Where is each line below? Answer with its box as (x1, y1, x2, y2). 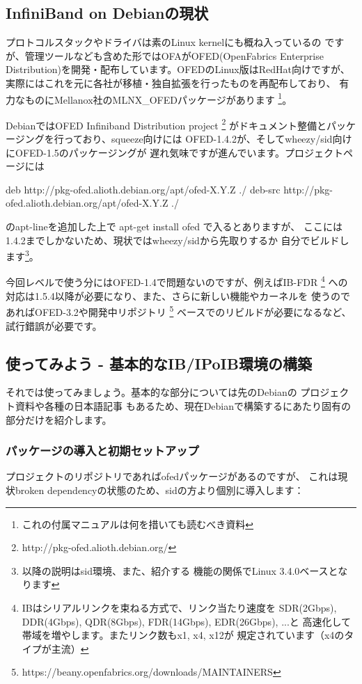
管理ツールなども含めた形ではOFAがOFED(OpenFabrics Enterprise (24, 48, 324, 63)
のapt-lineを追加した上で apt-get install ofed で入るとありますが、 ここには (6, 219, 343, 234)
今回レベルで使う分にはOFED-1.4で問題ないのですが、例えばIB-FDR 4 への (6, 273, 348, 289)
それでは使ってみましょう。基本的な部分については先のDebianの (6, 385, 297, 399)
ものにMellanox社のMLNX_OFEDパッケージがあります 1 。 (24, 90, 292, 106)
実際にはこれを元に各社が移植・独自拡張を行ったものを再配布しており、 (6, 75, 336, 90)
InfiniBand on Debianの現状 (6, 2, 209, 24)
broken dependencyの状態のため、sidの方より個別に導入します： (15, 482, 304, 497)
